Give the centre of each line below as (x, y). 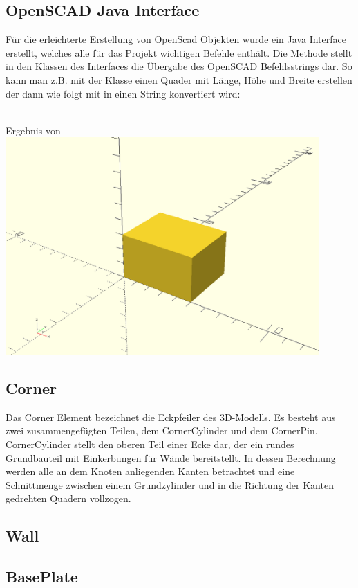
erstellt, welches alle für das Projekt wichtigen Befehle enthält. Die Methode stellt (179, 52)
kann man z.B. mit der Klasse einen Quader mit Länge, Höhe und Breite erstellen (179, 79)
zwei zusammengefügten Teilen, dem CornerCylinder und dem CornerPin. (162, 430)
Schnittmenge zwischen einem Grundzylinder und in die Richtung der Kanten (170, 484)
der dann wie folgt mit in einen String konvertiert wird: (123, 93)
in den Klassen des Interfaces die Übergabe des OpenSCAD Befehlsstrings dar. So (179, 66)
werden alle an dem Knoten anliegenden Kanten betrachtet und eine (150, 471)
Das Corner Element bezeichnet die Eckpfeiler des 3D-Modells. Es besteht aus (171, 417)
